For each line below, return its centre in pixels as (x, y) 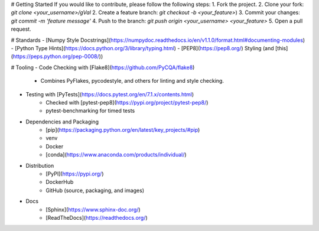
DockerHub (60, 182)
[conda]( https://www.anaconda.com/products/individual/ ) (116, 155)
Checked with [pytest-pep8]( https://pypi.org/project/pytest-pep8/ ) (127, 102)
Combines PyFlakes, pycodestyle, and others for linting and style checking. (132, 81)
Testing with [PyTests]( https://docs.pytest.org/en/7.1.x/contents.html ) (110, 94)
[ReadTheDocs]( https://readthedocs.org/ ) (97, 217)
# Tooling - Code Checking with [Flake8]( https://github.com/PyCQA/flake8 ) (103, 67)
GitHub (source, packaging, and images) (95, 190)
